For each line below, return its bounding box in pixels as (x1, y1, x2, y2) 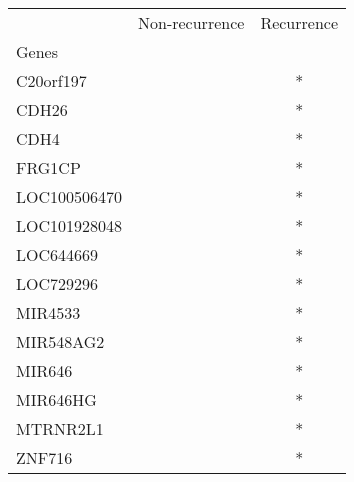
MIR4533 (16, 301, 81, 324)
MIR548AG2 (16, 330, 105, 353)
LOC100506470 (16, 185, 123, 208)
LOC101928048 (16, 214, 123, 237)
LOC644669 (16, 243, 99, 266)
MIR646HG (16, 388, 97, 411)
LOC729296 (16, 272, 99, 295)
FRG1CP (16, 156, 81, 179)
